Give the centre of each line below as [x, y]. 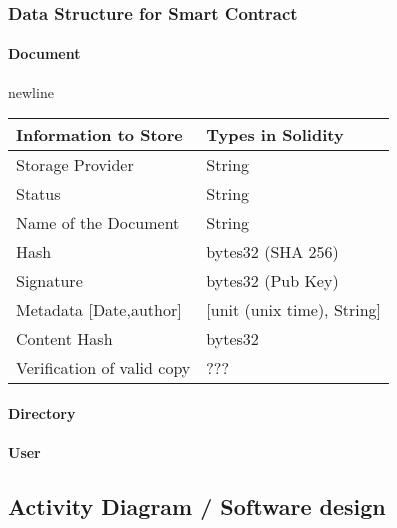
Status [38, 194]
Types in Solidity [275, 135]
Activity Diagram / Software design [197, 506]
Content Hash [64, 339]
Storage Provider [75, 165]
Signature [49, 281]
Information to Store [99, 135]
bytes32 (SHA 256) [272, 252]
